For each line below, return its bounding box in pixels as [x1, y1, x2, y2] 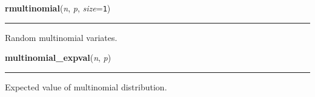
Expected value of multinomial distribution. [5, 80, 167, 93]
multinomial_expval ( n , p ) [5, 51, 111, 64]
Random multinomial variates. [5, 31, 118, 43]
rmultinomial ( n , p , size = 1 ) [5, 2, 111, 14]
